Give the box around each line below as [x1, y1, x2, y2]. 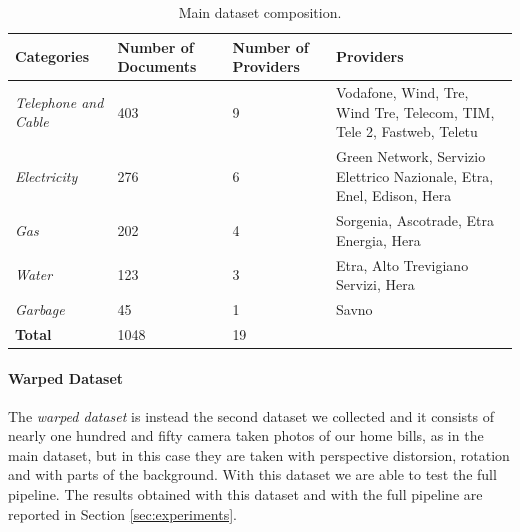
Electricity [15, 165, 78, 186]
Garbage [15, 298, 65, 319]
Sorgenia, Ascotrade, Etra [336, 210, 494, 231]
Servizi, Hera [336, 274, 415, 295]
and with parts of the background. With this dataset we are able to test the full [8, 464, 497, 485]
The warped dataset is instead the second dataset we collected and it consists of [8, 405, 494, 426]
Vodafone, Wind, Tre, [336, 82, 469, 103]
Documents [117, 56, 197, 77]
